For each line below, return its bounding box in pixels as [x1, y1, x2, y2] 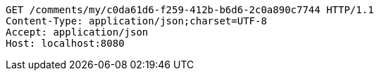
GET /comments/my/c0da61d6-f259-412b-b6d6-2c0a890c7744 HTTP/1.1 [6, 4, 374, 15]
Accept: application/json [6, 26, 149, 38]
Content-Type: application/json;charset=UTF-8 [6, 15, 267, 26]
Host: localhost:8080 [6, 38, 125, 49]
